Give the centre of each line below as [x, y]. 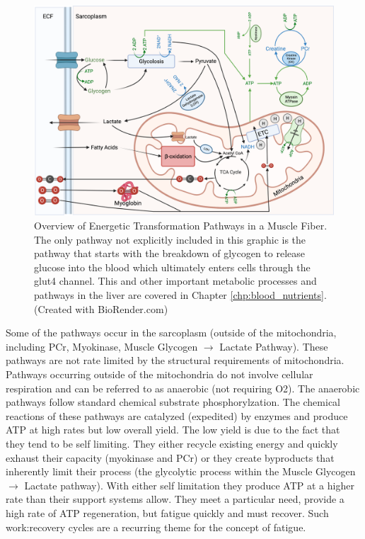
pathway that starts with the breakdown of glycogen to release [169, 253]
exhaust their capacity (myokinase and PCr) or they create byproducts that [170, 457]
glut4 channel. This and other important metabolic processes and [175, 281]
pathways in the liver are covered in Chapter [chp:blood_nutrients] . [180, 295]
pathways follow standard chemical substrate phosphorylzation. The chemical [173, 402]
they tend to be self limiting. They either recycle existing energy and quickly [172, 443]
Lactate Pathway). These [274, 346]
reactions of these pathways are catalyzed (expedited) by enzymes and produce [177, 415]
